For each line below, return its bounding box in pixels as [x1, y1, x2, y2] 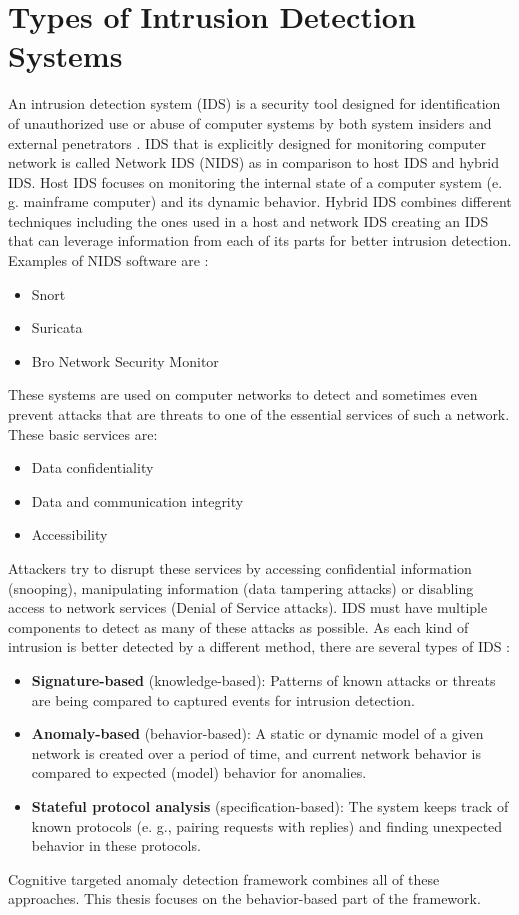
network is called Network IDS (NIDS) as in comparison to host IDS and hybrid [8, 152, 500, 173]
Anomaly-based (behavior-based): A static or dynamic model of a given [31, 723, 484, 744]
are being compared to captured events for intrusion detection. [31, 689, 415, 710]
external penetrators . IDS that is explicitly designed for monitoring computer [8, 132, 486, 153]
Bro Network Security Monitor [31, 350, 219, 371]
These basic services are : [8, 423, 158, 444]
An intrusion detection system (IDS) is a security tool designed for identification [8, 93, 501, 114]
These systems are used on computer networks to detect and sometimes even [8, 384, 478, 405]
